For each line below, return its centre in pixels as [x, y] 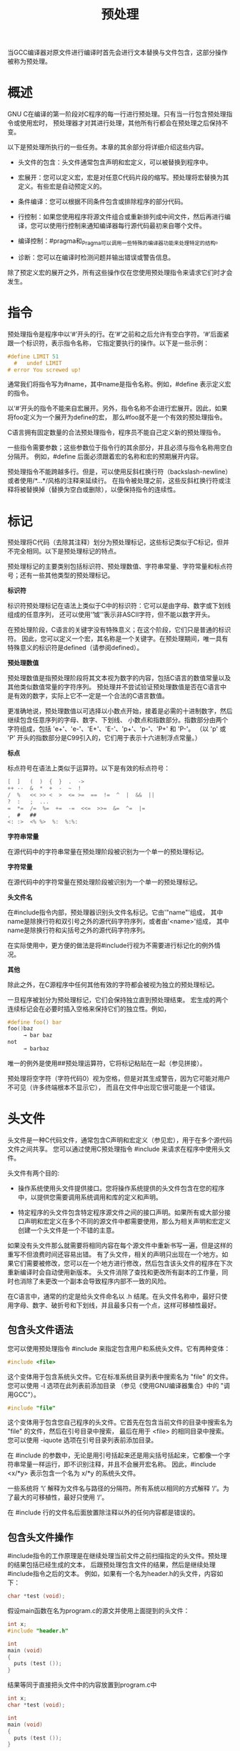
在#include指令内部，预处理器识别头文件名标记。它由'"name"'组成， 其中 [115, 912]
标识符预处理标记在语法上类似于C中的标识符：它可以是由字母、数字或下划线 [119, 606]
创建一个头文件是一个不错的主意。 [68, 1230]
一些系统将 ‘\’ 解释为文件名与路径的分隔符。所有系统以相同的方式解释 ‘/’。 [115, 1488]
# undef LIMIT [38, 363]
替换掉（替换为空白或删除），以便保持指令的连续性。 [103, 489]
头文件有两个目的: [34, 1173]
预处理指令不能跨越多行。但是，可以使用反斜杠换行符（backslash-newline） [120, 472]
